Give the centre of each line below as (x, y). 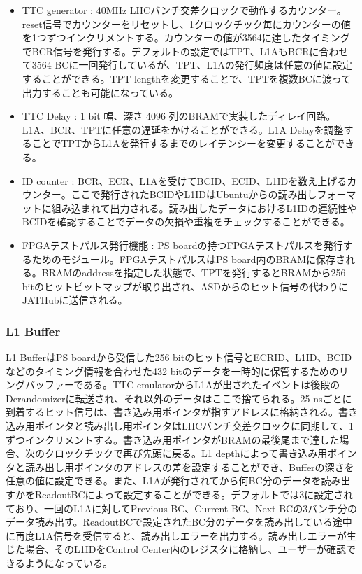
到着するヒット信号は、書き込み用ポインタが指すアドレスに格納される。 (172, 412)
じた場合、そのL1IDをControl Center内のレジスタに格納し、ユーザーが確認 (176, 549)
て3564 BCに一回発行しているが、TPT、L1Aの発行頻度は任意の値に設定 (187, 65)
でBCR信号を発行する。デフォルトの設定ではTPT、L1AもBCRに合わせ (185, 51)
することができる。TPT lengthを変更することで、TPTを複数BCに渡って (187, 78)
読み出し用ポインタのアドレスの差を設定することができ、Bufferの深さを (189, 467)
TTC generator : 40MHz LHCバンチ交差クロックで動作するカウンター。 (184, 10)
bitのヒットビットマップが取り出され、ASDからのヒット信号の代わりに (185, 286)
